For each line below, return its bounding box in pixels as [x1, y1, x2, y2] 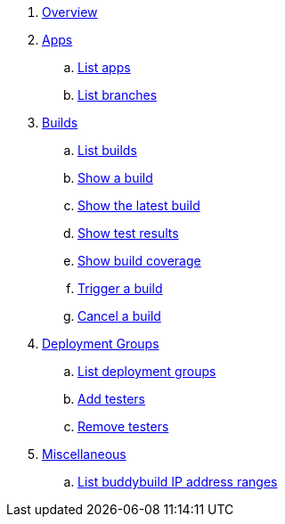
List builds [77, 143, 137, 158]
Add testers [77, 391, 146, 406]
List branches [77, 87, 158, 102]
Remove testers [77, 419, 169, 434]
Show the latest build [77, 198, 200, 213]
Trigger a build [77, 281, 163, 296]
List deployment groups [77, 364, 216, 379]
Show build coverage [77, 253, 201, 268]
